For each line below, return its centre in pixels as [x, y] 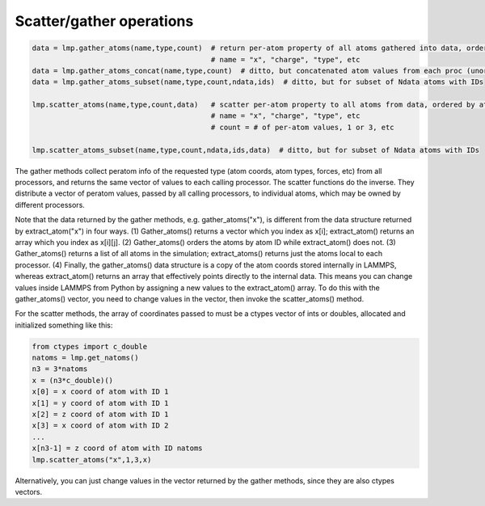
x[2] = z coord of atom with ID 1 [100, 415]
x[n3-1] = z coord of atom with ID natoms [117, 448]
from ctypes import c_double [90, 346]
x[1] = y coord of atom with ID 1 [100, 403]
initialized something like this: [64, 325]
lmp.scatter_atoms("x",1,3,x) [92, 460]
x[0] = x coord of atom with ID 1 [100, 392]
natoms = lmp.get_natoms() [85, 358]
